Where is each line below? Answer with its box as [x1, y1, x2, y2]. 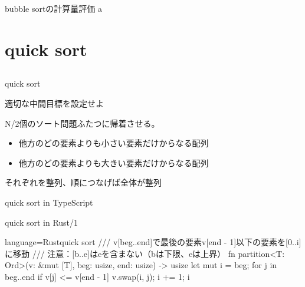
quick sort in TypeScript [5, 196, 93, 208]
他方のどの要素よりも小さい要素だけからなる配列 [18, 137, 209, 149]
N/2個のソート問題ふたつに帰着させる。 [5, 117, 160, 129]
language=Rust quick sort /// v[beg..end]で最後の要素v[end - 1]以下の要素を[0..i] [5, 236, 301, 248]
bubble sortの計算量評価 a [5, 2, 103, 14]
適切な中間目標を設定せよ [5, 97, 104, 109]
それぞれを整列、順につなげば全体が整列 [5, 176, 162, 189]
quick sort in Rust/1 [5, 216, 78, 228]
